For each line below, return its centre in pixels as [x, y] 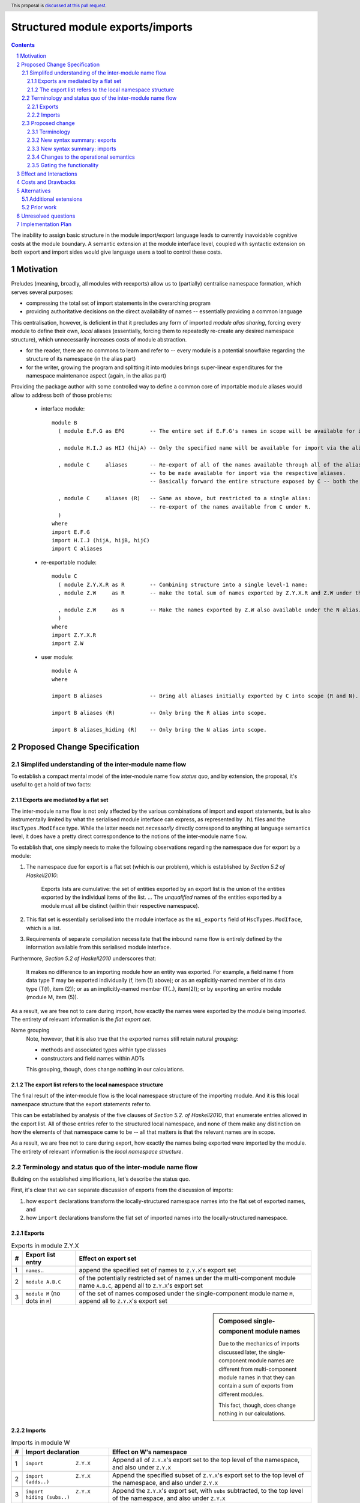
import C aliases [77, 549]
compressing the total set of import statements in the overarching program [118, 303]
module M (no [43, 1294]
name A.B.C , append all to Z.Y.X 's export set [141, 1285]
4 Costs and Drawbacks [46, 182]
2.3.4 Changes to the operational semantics [81, 157]
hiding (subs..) [48, 1497]
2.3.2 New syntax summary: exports [72, 140]
